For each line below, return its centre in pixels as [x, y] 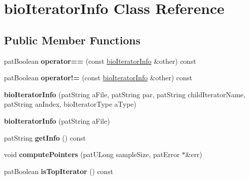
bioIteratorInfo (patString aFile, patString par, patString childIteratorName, [125, 94]
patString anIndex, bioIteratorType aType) [70, 104]
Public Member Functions [72, 40]
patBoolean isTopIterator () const [59, 171]
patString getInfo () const [45, 137]
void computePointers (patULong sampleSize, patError [92, 154]
